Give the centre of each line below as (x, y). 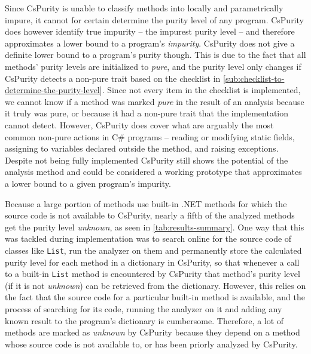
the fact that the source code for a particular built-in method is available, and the (155, 297)
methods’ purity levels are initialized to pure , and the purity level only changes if (153, 66)
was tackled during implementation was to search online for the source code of (148, 238)
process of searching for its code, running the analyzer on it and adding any (144, 308)
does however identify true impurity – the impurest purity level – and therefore (150, 31)
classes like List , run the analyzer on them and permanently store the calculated (153, 250)
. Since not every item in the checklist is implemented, (201, 90)
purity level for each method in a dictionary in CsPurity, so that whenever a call (152, 262)
